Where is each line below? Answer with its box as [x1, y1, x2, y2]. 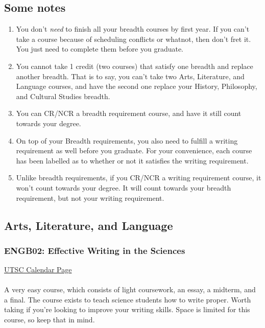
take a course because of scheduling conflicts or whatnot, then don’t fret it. [16, 33, 251, 44]
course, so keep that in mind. [4, 314, 95, 325]
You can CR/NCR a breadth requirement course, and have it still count [16, 108, 242, 119]
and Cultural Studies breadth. [16, 90, 110, 101]
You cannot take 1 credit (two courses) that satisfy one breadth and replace [16, 60, 253, 71]
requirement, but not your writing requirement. [16, 192, 164, 203]
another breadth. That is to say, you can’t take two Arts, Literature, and [16, 71, 245, 81]
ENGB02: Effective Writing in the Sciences [4, 244, 185, 256]
